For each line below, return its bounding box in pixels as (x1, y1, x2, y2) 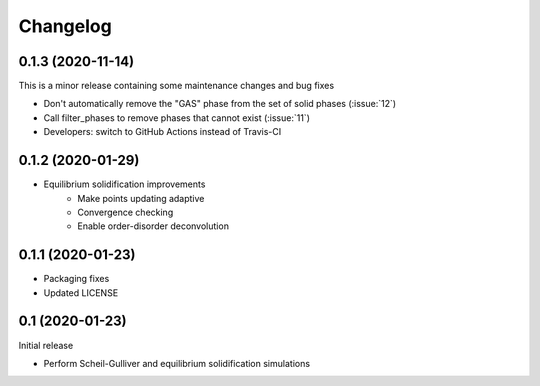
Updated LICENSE (43, 286, 119, 299)
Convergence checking (77, 206, 174, 218)
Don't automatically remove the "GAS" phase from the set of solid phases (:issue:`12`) (43, 98, 397, 110)
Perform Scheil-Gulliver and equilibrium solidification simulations (43, 357, 310, 369)
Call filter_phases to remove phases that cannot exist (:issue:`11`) (43, 111, 310, 124)
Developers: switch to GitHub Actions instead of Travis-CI (43, 126, 282, 138)
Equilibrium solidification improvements (43, 178, 206, 190)
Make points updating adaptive (77, 192, 205, 204)
